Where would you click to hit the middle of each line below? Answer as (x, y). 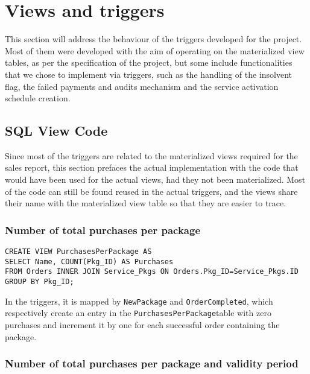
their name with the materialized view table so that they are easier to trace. (146, 203)
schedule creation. (38, 98)
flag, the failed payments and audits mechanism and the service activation (142, 86)
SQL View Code (56, 131)
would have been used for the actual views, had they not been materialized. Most (155, 179)
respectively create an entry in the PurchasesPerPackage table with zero (138, 313)
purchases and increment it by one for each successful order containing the (142, 325)
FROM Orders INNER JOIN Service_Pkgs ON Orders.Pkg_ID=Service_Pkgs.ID (152, 272)
